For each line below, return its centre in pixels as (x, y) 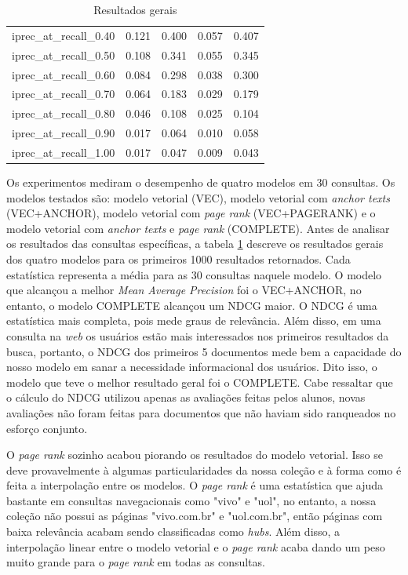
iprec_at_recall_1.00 (64, 152)
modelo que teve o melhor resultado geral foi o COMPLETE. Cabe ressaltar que (200, 382)
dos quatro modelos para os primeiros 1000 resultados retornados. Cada (178, 258)
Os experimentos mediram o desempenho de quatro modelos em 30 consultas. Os (201, 182)
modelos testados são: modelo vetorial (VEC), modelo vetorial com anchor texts (198, 197)
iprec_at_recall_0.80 (64, 113)
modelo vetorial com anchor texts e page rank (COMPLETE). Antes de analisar (198, 228)
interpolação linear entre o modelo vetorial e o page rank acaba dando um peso (196, 546)
